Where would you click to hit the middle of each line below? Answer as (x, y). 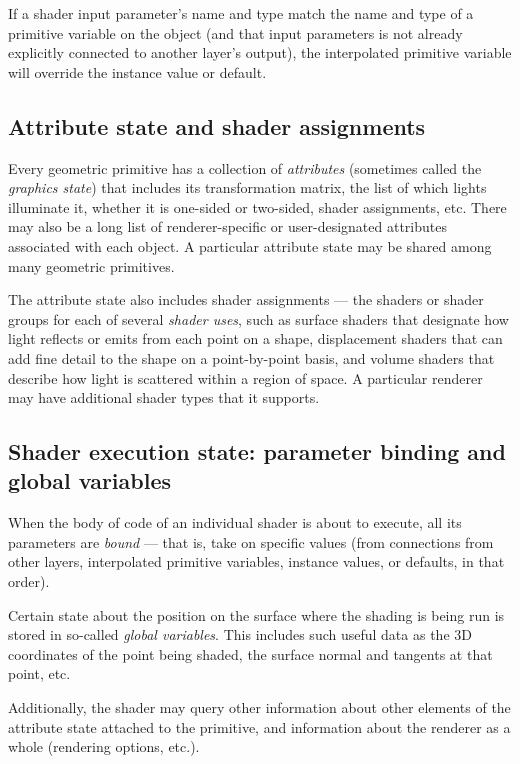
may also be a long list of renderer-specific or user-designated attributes (227, 226)
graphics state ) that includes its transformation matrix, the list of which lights (247, 187)
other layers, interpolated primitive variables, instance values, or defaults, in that (256, 561)
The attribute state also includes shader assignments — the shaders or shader (246, 299)
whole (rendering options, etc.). (104, 746)
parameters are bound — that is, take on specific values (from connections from (251, 541)
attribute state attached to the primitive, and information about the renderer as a (259, 726)
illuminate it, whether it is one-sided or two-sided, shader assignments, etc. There (257, 206)
